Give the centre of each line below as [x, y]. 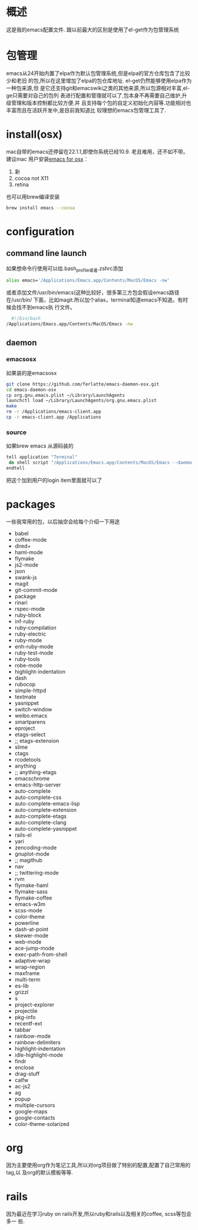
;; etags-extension [37, 740]
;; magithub [28, 860]
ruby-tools [27, 659]
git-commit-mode [36, 590]
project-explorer [34, 1004]
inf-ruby [24, 621]
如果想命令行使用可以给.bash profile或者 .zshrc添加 [65, 269]
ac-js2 [22, 1086]
